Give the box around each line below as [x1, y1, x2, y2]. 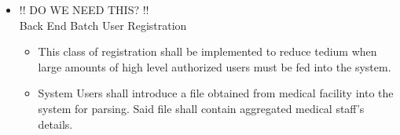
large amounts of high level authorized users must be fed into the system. [38, 58, 391, 75]
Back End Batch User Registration [19, 16, 187, 33]
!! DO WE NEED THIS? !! [19, 2, 149, 17]
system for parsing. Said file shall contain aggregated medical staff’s [38, 100, 365, 116]
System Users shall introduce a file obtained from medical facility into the [38, 85, 394, 101]
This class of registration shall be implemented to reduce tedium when [38, 43, 377, 60]
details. [38, 115, 73, 132]
